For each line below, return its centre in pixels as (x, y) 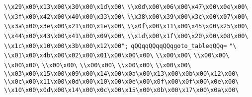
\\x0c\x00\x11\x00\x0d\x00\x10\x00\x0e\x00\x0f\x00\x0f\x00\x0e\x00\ (122, 82)
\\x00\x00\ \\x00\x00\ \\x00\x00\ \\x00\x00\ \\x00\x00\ (98, 65)
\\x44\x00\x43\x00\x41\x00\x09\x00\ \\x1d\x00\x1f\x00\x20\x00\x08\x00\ (126, 36)
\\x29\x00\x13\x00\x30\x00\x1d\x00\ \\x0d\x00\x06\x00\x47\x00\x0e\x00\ (126, 7)
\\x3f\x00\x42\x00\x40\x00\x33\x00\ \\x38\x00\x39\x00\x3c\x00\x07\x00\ (126, 17)
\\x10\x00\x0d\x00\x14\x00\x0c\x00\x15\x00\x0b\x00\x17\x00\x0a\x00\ (122, 90)
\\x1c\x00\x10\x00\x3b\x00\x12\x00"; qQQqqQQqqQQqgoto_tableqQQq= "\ (120, 46)
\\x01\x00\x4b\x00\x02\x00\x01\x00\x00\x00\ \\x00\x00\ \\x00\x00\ (117, 56)
